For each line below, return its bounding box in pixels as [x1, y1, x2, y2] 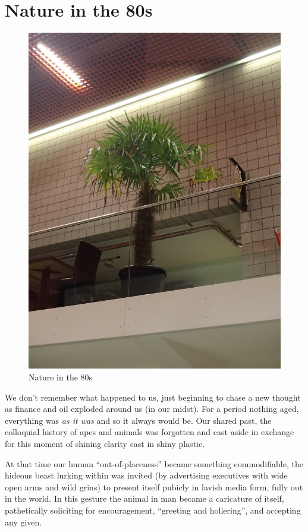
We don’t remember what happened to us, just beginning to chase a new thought [5, 391, 301, 403]
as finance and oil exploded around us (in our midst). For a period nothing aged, [5, 402, 299, 415]
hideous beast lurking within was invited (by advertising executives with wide [5, 469, 288, 481]
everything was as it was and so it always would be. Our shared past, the [5, 414, 272, 426]
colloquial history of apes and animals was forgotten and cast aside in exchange [5, 426, 294, 438]
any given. [5, 515, 42, 528]
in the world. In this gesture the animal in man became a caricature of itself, [5, 492, 284, 505]
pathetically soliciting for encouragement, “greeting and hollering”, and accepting [5, 503, 301, 516]
